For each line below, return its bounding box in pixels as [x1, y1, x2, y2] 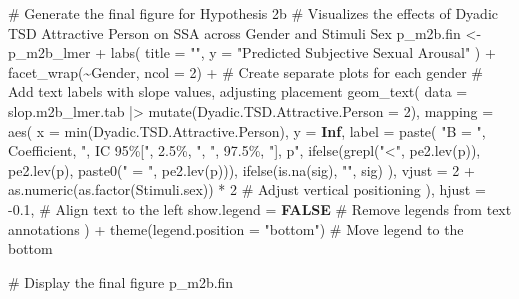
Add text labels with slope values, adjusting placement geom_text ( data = [8, 81, 468, 102]
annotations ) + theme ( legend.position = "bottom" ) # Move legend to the [8, 218, 464, 239]
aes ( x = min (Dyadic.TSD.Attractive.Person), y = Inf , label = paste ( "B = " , [8, 120, 486, 141]
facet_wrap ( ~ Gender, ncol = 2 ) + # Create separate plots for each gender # [8, 61, 483, 82]
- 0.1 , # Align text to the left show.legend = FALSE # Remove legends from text [8, 198, 512, 219]
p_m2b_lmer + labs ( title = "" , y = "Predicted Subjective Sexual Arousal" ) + [8, 42, 496, 63]
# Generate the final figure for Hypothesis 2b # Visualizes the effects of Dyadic [8, 3, 498, 23]
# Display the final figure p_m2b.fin [8, 271, 234, 292]
